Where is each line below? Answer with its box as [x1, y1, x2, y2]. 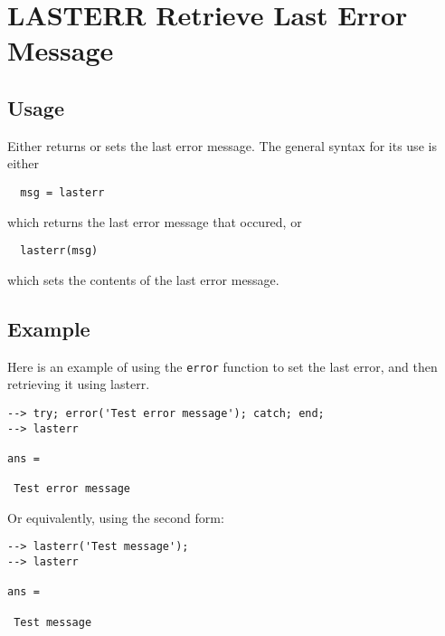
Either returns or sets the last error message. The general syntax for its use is [7, 136, 437, 155]
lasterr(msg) [20, 244, 99, 258]
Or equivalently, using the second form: [7, 508, 224, 527]
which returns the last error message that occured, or [7, 212, 302, 231]
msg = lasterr [20, 185, 105, 199]
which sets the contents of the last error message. [7, 270, 279, 289]
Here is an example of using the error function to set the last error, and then [7, 356, 438, 375]
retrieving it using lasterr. [7, 375, 150, 394]
